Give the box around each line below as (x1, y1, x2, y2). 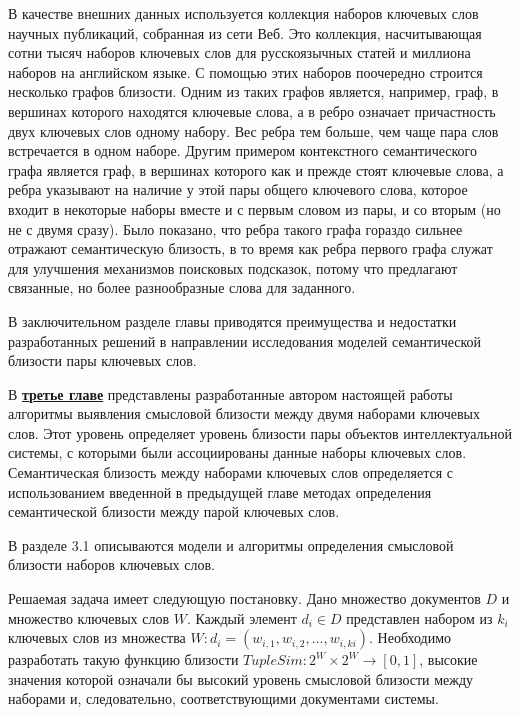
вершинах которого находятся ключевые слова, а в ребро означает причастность (8, 100, 496, 121)
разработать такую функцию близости (8, 649, 239, 670)
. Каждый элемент (186, 607, 297, 628)
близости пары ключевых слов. (8, 350, 197, 371)
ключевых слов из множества (8, 627, 186, 648)
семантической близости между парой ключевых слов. (8, 501, 340, 522)
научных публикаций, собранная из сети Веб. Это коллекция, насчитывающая (8, 22, 482, 43)
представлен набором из (346, 607, 493, 628)
